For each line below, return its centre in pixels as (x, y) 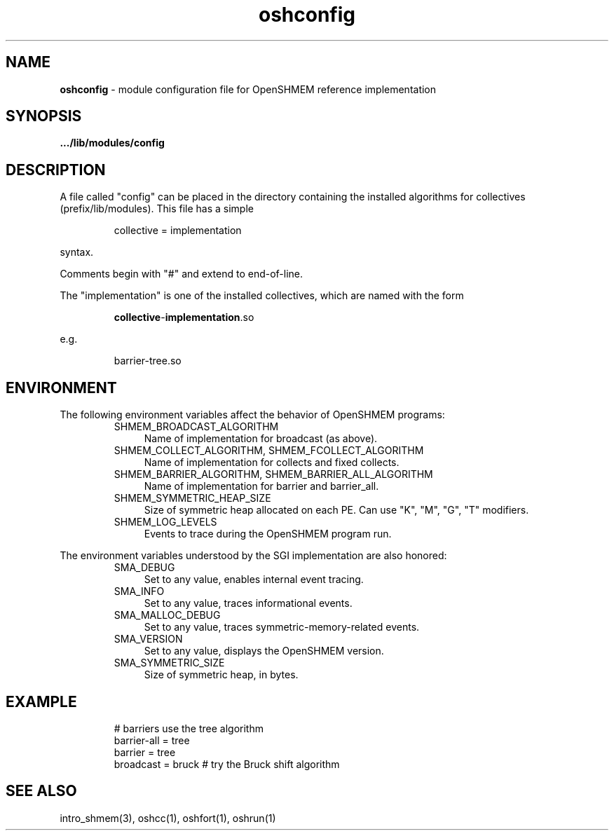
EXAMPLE (41, 701)
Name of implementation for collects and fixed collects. (272, 462)
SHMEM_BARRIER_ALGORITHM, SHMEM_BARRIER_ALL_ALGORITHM (273, 474)
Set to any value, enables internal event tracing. (254, 580)
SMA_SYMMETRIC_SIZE (169, 663)
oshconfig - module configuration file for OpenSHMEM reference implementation (248, 89)
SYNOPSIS (44, 116)
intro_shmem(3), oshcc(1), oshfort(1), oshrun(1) (168, 818)
